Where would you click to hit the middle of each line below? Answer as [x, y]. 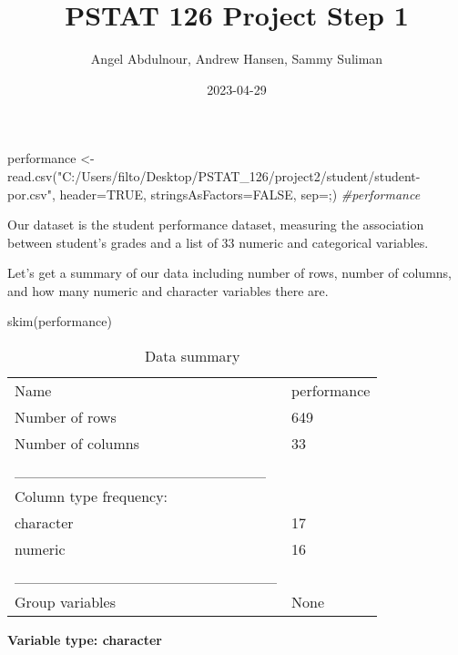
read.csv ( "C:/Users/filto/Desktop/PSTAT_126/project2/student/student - [214, 175]
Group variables [65, 602]
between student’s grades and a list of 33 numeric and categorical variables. [218, 242]
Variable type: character [85, 640]
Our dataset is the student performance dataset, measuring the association [216, 225]
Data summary [192, 356]
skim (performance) [60, 321]
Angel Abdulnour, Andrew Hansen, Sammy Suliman [237, 59]
